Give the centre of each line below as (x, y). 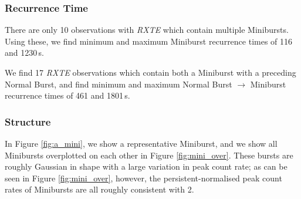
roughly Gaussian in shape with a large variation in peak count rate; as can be (146, 166)
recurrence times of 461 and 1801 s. (67, 95)
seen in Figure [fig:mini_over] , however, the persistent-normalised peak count (143, 178)
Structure (28, 121)
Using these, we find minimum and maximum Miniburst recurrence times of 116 (149, 41)
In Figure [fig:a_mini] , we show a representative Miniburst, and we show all (141, 143)
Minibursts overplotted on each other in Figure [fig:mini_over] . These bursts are (149, 155)
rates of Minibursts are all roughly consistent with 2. (99, 189)
